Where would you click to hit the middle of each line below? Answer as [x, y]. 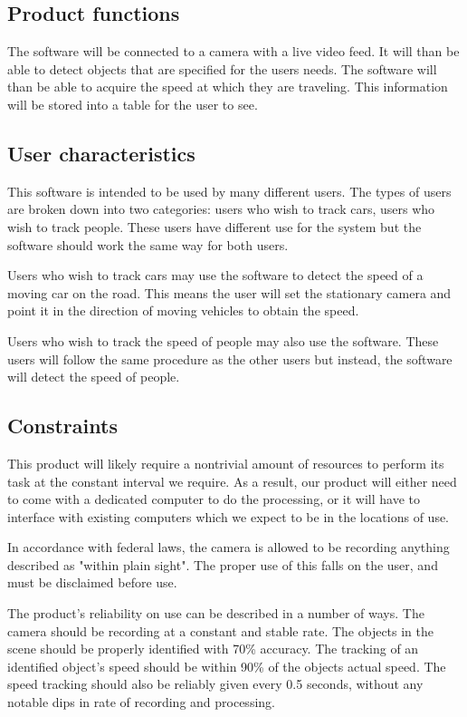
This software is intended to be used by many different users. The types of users [229, 191]
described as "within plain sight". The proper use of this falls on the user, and [223, 564]
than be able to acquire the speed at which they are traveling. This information [228, 87]
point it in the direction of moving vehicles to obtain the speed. [183, 310]
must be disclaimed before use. [92, 582]
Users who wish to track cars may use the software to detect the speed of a [215, 275]
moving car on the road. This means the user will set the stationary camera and [229, 292]
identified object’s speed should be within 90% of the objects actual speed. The [227, 666]
